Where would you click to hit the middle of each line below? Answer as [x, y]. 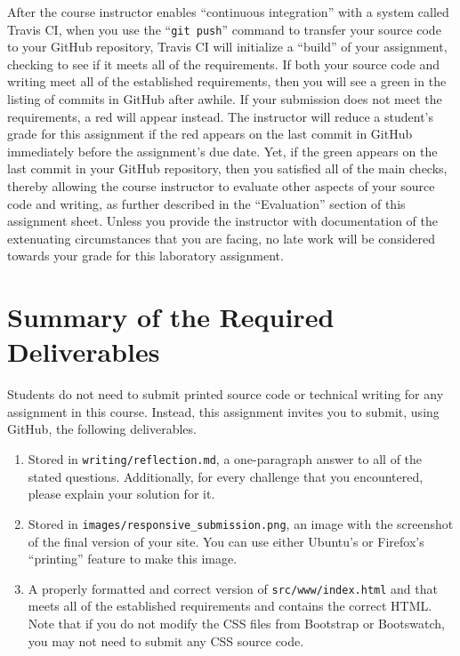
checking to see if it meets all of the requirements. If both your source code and [224, 64]
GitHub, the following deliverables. [102, 429]
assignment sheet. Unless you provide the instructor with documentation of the [222, 221]
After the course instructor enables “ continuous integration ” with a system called [228, 12]
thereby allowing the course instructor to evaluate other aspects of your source [221, 186]
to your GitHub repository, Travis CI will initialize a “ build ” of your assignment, [227, 47]
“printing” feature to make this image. [133, 559]
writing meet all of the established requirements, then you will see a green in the [227, 81]
